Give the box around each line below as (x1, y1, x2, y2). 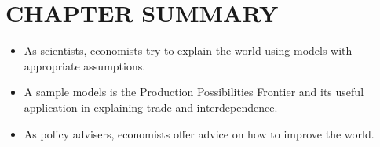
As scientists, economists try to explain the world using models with (24, 42, 353, 59)
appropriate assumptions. (24, 57, 146, 73)
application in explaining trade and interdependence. (24, 99, 278, 115)
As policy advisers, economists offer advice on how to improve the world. (24, 125, 375, 142)
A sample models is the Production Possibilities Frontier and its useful (24, 84, 364, 100)
